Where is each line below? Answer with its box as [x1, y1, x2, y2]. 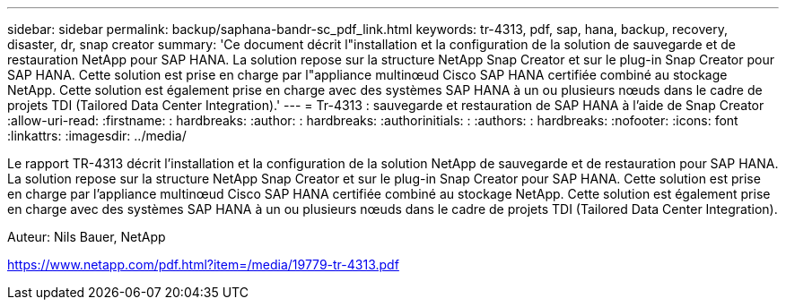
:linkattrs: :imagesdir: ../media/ [7, 128, 187, 143]
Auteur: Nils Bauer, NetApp [7, 229, 166, 244]
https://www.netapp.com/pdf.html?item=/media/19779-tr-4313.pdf [7, 257, 399, 272]
